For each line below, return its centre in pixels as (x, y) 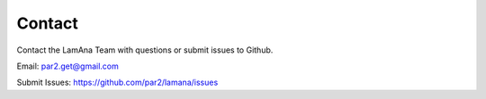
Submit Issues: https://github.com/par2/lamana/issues (117, 82)
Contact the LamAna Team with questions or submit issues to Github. (145, 50)
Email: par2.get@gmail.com (67, 66)
